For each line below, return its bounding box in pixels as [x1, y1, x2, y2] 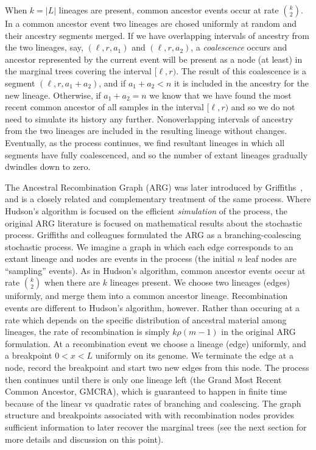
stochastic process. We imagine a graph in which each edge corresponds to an [5, 240, 293, 253]
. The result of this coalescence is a [176, 65, 306, 77]
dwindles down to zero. [5, 160, 91, 173]
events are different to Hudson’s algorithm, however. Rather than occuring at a [5, 301, 300, 314]
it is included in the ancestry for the [174, 76, 309, 89]
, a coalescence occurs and [191, 41, 287, 54]
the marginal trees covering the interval [5, 65, 152, 77]
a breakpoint [5, 349, 52, 362]
